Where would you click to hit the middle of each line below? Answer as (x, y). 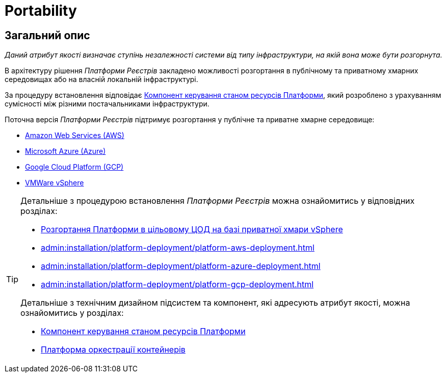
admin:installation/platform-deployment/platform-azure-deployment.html (181, 266)
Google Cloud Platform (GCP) (74, 167)
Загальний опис (47, 35)
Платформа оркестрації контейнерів (113, 350)
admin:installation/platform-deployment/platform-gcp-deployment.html (177, 285)
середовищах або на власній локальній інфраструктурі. (101, 79)
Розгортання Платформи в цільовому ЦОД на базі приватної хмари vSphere (192, 230)
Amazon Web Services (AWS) (75, 136)
